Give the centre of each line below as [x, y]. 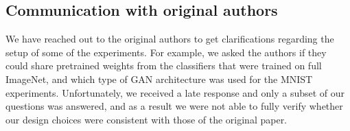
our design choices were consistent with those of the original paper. [147, 119]
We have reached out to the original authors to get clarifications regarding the [170, 39]
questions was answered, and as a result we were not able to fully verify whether [174, 106]
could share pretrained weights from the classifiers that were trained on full [164, 65]
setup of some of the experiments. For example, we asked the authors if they [166, 52]
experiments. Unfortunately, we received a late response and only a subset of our [175, 92]
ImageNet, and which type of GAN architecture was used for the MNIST [159, 79]
